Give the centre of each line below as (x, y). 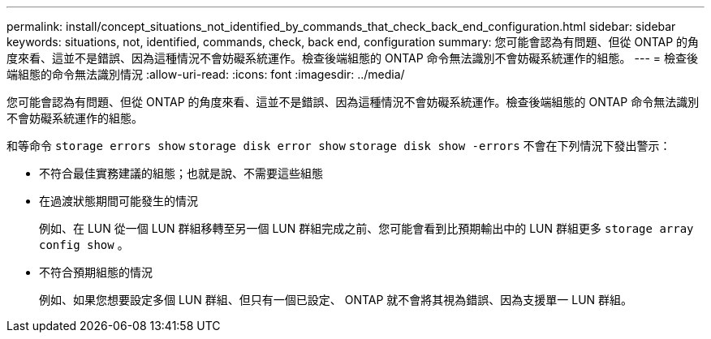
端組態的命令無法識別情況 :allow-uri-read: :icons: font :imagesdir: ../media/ (206, 74)
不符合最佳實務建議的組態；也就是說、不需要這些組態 (181, 173)
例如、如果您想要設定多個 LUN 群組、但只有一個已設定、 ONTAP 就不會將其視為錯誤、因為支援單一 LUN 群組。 (336, 300)
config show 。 (84, 245)
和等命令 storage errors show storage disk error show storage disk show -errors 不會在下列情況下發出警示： (339, 146)
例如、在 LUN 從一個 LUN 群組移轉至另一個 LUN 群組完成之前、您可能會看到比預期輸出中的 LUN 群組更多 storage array (366, 228)
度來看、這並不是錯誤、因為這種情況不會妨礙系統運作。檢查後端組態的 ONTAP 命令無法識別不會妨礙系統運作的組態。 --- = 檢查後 (352, 58)
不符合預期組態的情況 (96, 272)
